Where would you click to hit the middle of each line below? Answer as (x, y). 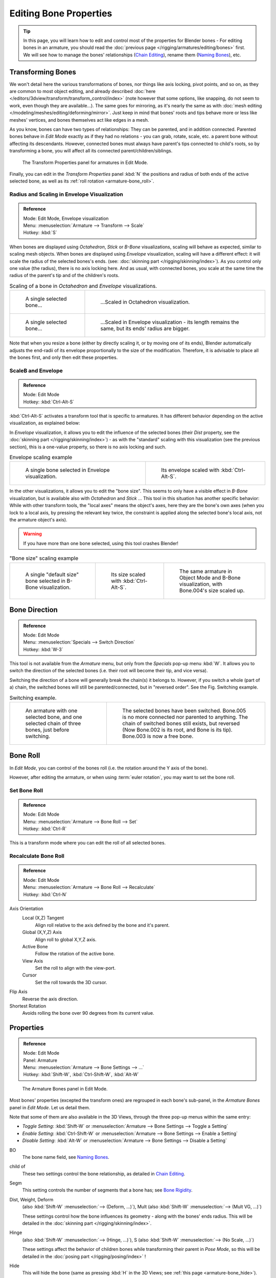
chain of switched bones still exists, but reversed (181, 723)
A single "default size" (52, 574)
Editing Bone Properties (61, 13)
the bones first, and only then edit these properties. (64, 357)
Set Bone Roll (26, 790)
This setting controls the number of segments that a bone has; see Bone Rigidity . (107, 1190)
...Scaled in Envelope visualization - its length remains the (170, 322)
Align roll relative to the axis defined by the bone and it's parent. (102, 925)
